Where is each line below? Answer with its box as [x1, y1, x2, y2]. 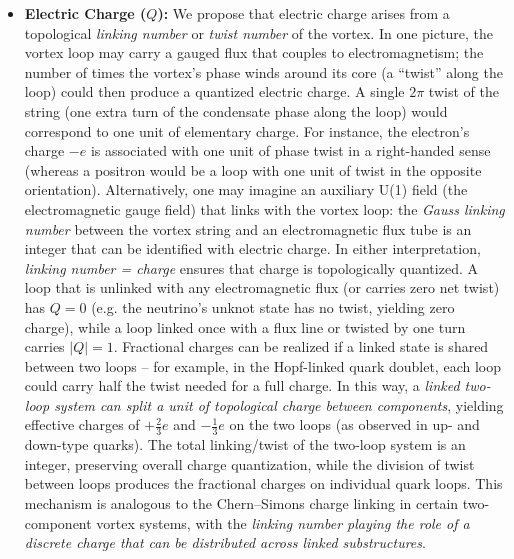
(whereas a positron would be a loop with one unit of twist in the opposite [24, 159, 482, 180]
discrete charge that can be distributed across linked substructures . [24, 532, 426, 553]
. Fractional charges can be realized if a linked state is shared [113, 336, 489, 357]
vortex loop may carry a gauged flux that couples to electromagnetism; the [24, 42, 484, 63]
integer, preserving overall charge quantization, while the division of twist [24, 453, 475, 474]
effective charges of [24, 414, 140, 435]
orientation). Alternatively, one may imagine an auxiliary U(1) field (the [24, 179, 468, 200]
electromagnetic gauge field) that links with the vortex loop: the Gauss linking [24, 198, 505, 219]
